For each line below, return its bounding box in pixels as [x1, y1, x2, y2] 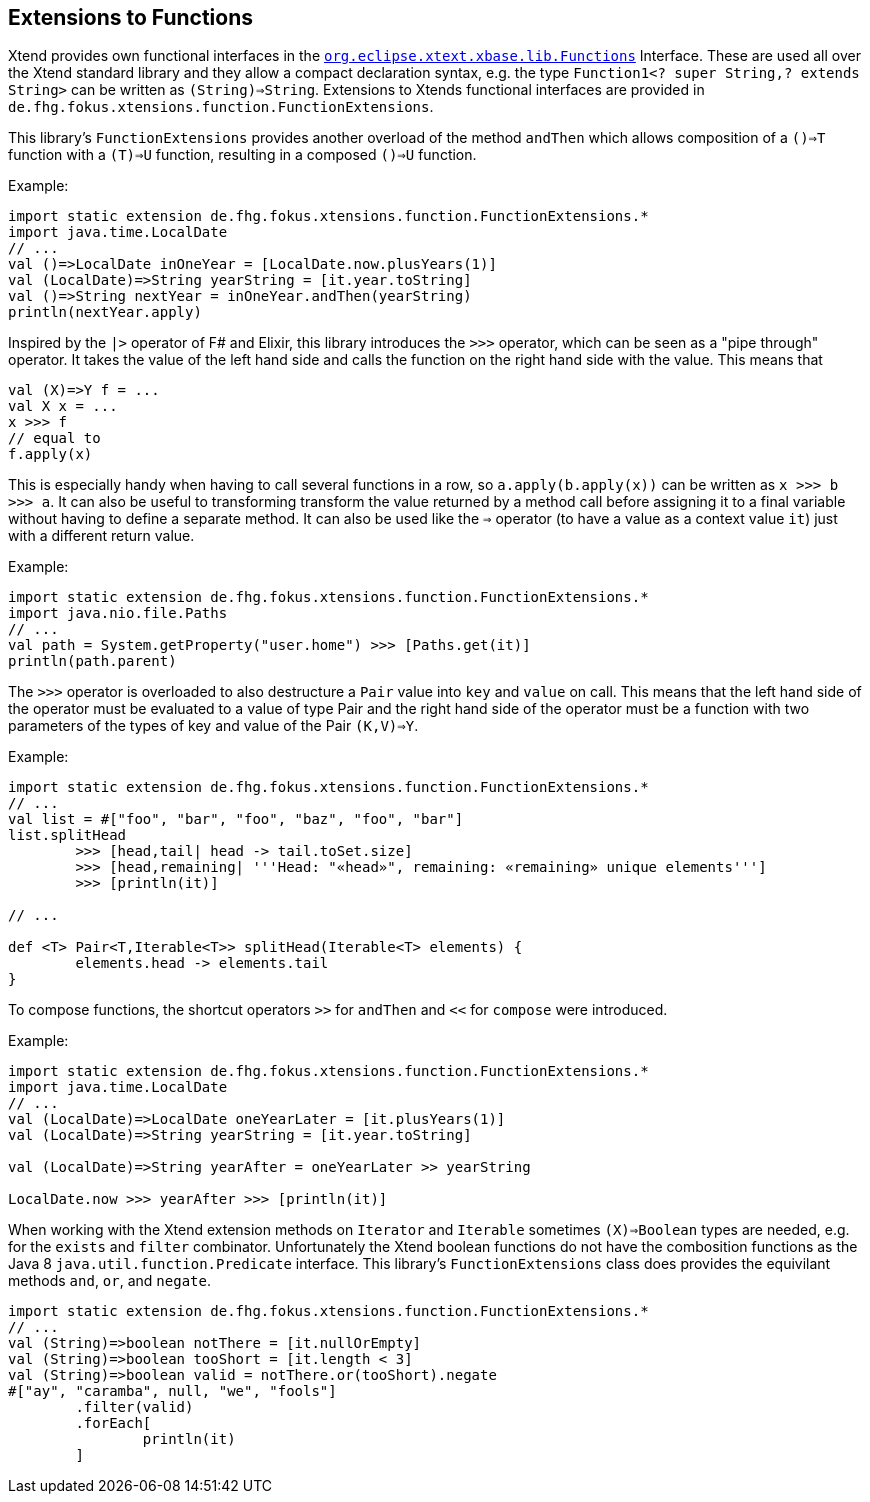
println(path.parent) [8, 653, 177, 670]
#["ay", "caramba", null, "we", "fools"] [8, 1383, 337, 1400]
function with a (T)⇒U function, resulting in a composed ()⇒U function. [8, 146, 477, 164]
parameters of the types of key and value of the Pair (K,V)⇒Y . [8, 717, 419, 735]
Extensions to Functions [8, 5, 253, 30]
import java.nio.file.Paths [8, 605, 228, 622]
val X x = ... [8, 398, 118, 415]
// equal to [8, 430, 101, 447]
